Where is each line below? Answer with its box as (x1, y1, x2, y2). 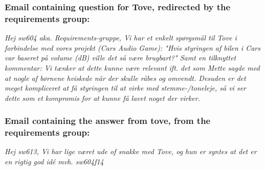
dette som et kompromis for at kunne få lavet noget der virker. (5, 92, 200, 103)
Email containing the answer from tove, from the (5, 114, 211, 127)
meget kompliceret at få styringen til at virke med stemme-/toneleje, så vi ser (5, 82, 247, 93)
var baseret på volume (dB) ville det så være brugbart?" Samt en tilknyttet (5, 52, 236, 63)
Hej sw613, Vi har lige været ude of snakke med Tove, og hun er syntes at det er (5, 146, 257, 157)
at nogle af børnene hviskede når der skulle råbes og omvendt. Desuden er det (5, 72, 246, 83)
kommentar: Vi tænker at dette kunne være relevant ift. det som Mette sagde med (5, 62, 260, 73)
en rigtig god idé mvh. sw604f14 (5, 156, 104, 167)
